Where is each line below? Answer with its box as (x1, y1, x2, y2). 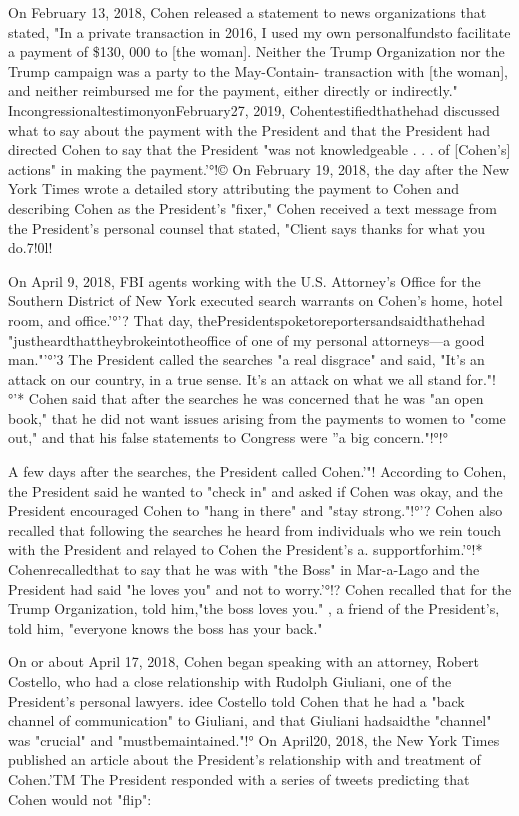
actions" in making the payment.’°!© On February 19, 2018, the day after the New (8, 158, 510, 179)
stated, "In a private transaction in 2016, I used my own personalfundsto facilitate (8, 21, 511, 42)
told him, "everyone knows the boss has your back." (8, 617, 323, 638)
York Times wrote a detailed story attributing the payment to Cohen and (8, 178, 460, 199)
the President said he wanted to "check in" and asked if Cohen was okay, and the (8, 480, 503, 501)
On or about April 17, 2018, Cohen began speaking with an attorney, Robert (8, 651, 480, 672)
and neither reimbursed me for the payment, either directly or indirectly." (8, 80, 458, 101)
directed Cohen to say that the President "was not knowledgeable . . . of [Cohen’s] (8, 139, 511, 160)
